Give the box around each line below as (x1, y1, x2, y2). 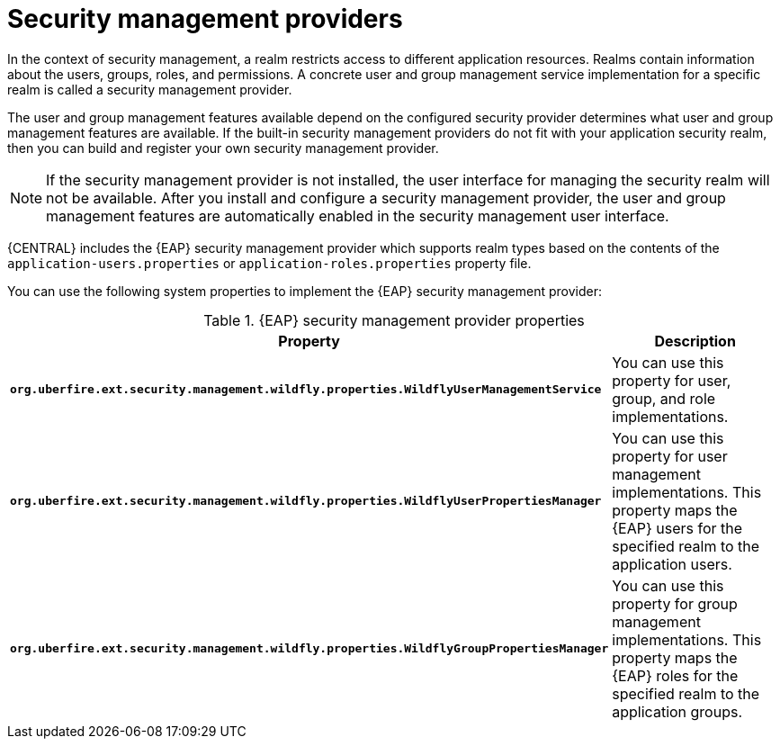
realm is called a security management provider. (7, 81, 292, 97)
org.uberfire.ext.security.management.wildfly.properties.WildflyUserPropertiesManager (10, 494, 602, 508)
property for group (612, 594, 738, 613)
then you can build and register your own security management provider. (7, 139, 439, 156)
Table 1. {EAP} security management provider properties (203, 310, 585, 329)
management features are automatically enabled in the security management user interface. (46, 206, 669, 225)
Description (654, 331, 736, 350)
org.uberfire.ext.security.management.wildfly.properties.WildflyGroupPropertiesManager (10, 642, 609, 656)
